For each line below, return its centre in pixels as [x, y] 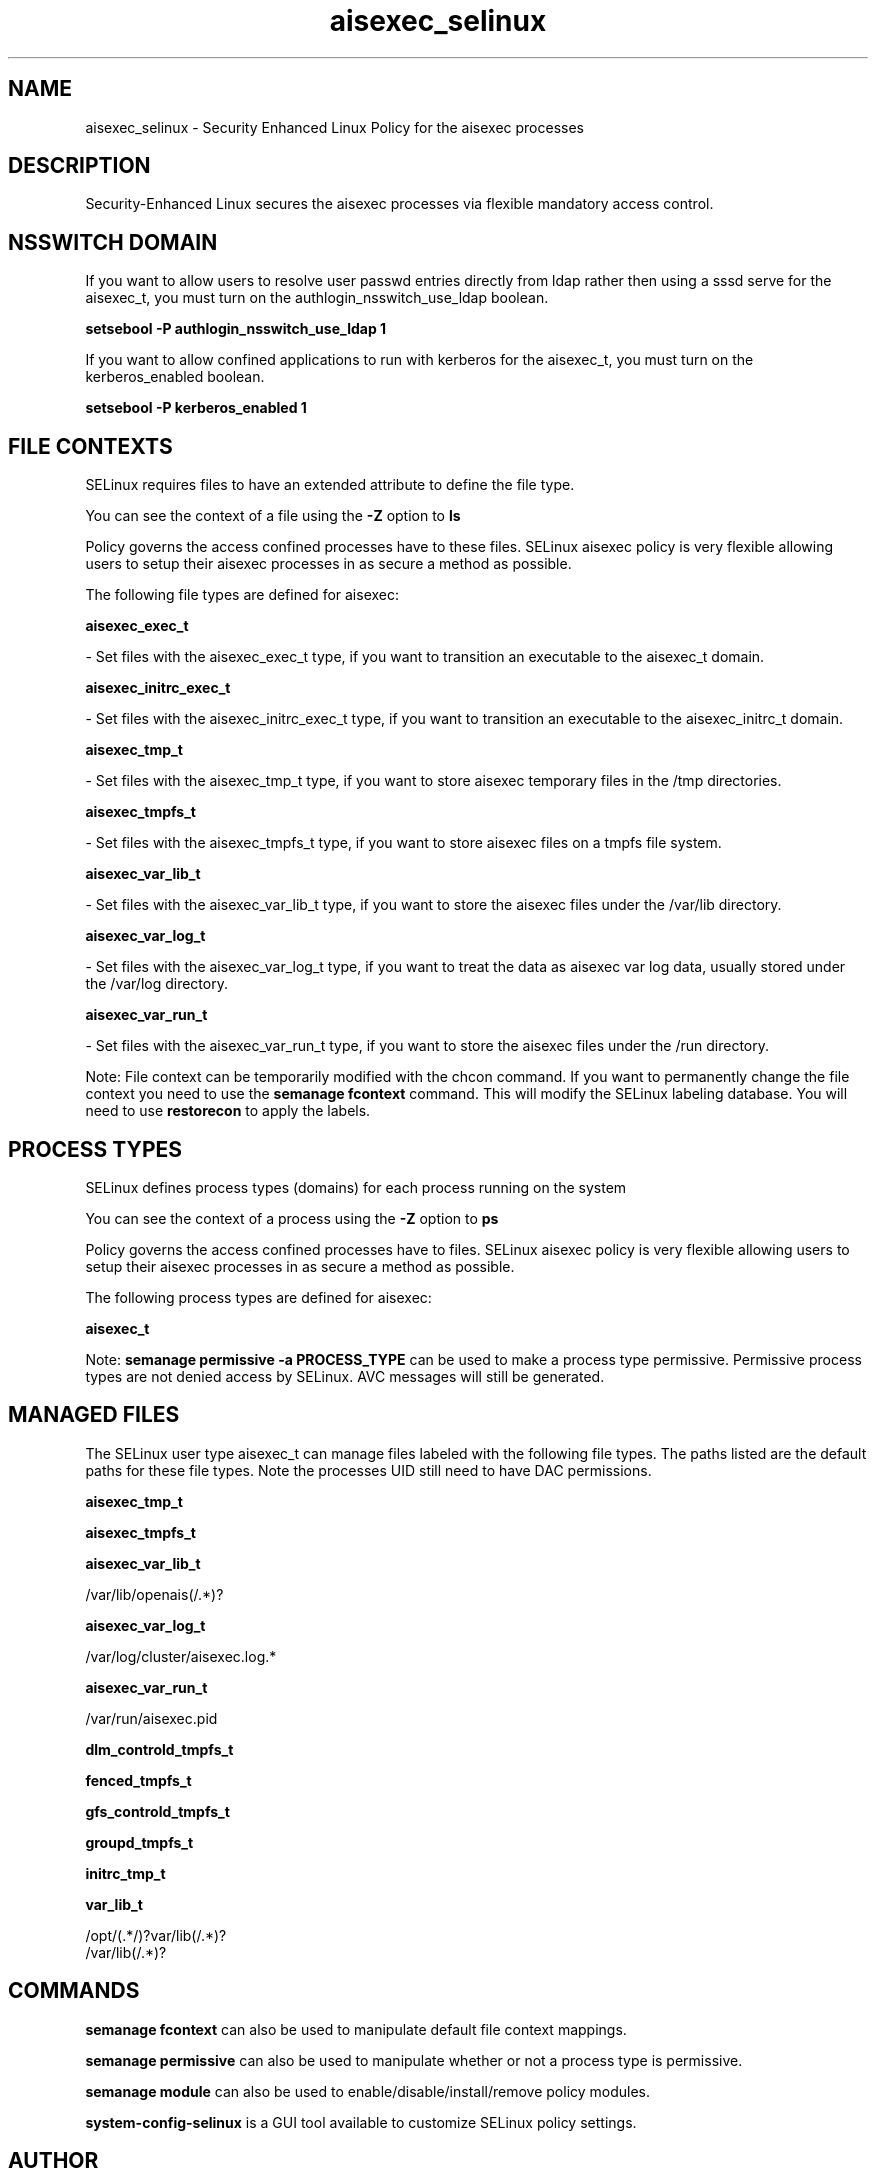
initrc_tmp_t [125, 1873]
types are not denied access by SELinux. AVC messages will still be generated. [345, 1376]
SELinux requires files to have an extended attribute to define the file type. [330, 485]
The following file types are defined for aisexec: [242, 595]
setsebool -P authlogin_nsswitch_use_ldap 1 [236, 329]
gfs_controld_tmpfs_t [157, 1811]
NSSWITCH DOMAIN [113, 242]
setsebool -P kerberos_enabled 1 [196, 408]
